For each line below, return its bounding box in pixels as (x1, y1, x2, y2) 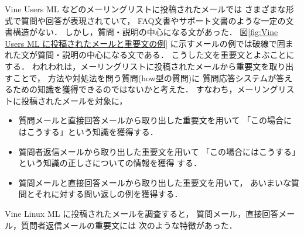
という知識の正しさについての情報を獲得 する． (18, 157, 202, 169)
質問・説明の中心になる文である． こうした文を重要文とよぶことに (37, 49, 295, 61)
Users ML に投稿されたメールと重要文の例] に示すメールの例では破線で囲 (5, 37, 285, 49)
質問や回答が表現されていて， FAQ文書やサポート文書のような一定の (21, 14, 286, 26)
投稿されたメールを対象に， (21, 94, 128, 106)
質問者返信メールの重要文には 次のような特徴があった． (21, 219, 237, 231)
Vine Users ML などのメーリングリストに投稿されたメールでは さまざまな (5, 3, 286, 15)
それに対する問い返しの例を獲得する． (35, 188, 183, 200)
